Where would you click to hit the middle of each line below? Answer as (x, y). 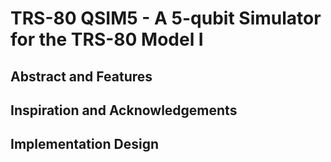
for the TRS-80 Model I (107, 39)
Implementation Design (85, 144)
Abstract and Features (81, 76)
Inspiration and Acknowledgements (124, 110)
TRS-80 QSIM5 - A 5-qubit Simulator (166, 18)
